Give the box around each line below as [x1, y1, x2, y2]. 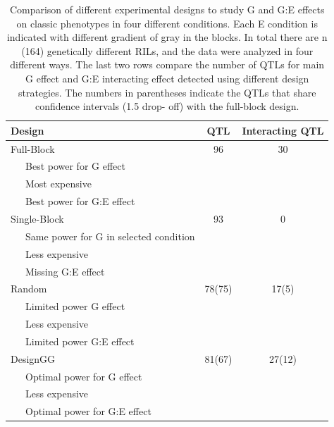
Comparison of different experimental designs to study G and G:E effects [9, 2, 325, 16]
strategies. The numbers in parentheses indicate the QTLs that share [18, 85, 316, 99]
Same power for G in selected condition [25, 228, 195, 243]
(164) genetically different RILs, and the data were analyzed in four [21, 43, 314, 58]
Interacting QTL [242, 123, 324, 137]
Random [11, 281, 47, 296]
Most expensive [25, 176, 92, 191]
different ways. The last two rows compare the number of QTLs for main [10, 57, 325, 72]
